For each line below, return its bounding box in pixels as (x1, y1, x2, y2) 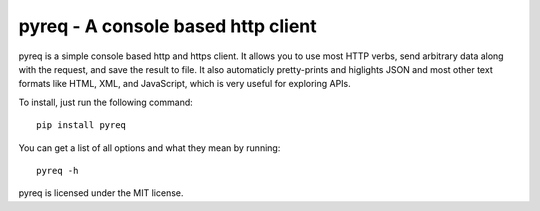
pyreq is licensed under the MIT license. (18, 187, 184, 199)
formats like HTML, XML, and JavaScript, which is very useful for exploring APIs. (18, 78, 352, 90)
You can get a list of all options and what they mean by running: (18, 141, 281, 154)
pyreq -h (36, 165, 79, 176)
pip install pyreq (36, 120, 127, 131)
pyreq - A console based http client (18, 15, 317, 37)
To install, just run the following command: (18, 96, 194, 108)
